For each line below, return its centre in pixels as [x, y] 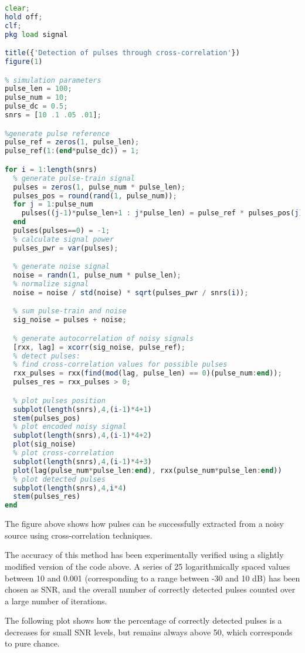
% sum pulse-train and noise [70, 311]
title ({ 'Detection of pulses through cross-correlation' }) [122, 53]
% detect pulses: [47, 356]
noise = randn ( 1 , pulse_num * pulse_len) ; [97, 275]
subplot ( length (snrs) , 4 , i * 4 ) [70, 488]
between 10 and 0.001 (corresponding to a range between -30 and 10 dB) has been [152, 578]
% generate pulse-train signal [74, 178]
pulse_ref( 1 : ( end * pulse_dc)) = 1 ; [72, 151]
